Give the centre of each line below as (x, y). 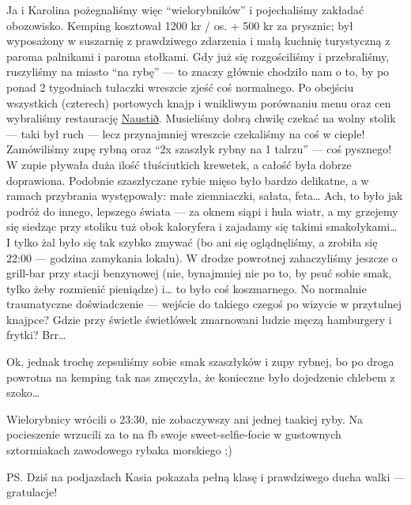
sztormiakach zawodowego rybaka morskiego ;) (119, 450)
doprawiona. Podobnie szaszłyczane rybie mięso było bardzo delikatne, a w (188, 180)
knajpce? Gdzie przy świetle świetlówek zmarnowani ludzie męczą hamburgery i (199, 319)
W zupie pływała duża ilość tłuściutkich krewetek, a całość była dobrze (179, 164)
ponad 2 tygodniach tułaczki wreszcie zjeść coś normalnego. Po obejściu (180, 87)
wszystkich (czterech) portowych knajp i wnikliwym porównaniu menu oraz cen (199, 102)
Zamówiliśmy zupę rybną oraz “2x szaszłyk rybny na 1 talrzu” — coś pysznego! (199, 149)
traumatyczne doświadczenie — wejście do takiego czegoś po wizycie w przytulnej (204, 304)
